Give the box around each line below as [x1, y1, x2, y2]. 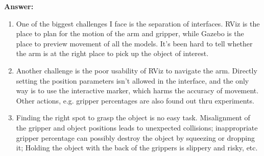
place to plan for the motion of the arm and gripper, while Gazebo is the [16, 28, 244, 39]
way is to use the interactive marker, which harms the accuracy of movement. [16, 85, 259, 96]
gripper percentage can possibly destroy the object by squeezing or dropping [16, 132, 255, 143]
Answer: [4, 1, 34, 11]
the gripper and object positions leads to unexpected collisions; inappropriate [16, 122, 258, 133]
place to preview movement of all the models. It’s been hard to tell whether [16, 38, 253, 48]
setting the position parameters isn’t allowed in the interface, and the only [16, 75, 249, 86]
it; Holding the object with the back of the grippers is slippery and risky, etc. [16, 142, 258, 153]
